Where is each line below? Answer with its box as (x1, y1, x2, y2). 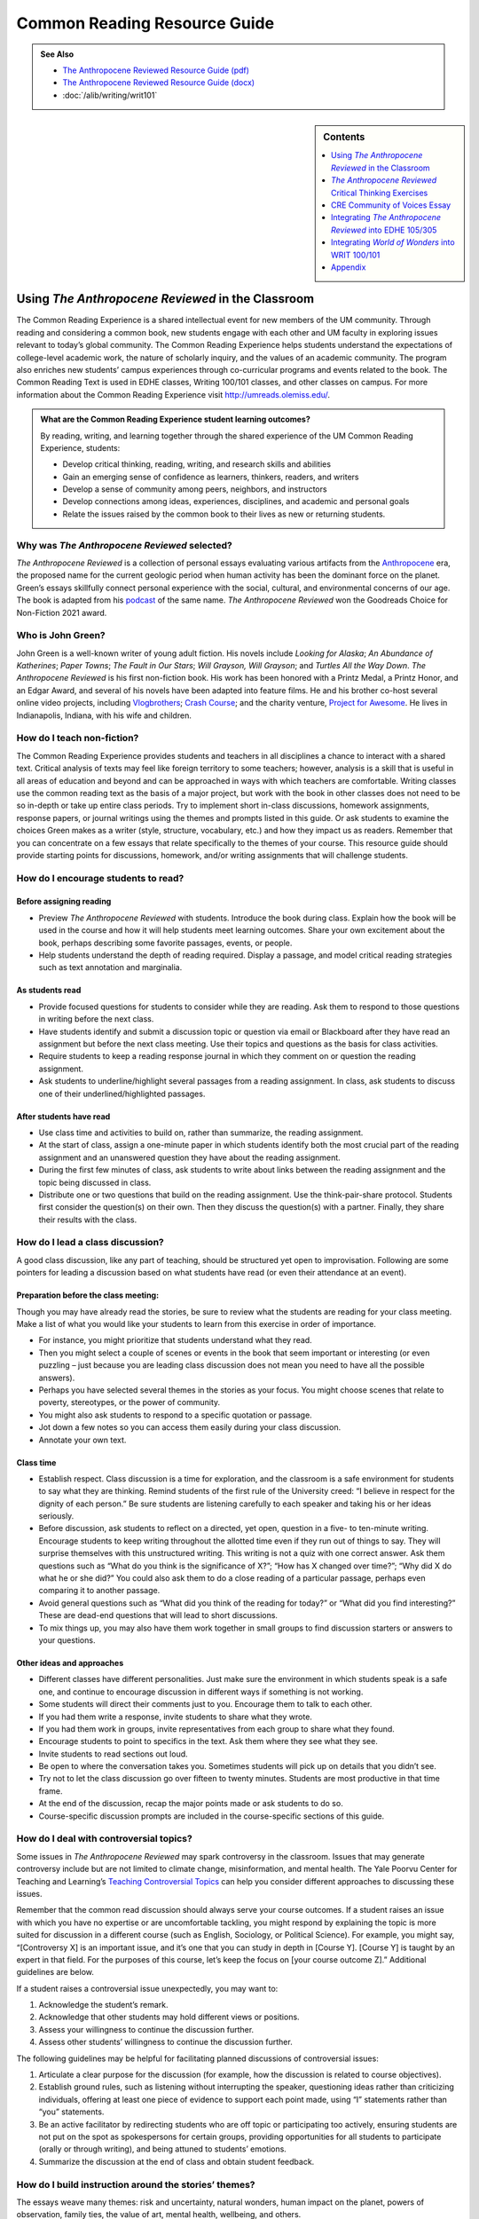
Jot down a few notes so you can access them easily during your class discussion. (38, 1422, 342, 1433)
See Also (40, 49, 75, 59)
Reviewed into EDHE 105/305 (331, 225, 437, 235)
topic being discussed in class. (38, 1177, 152, 1188)
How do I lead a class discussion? (16, 1236, 164, 1249)
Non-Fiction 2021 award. (16, 607, 107, 618)
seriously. (38, 1511, 75, 1521)
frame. (38, 1785, 63, 1797)
